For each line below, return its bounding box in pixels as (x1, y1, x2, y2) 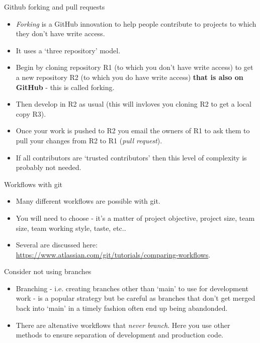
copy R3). (16, 108, 46, 119)
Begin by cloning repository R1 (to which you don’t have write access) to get (16, 62, 253, 72)
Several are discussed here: (16, 239, 98, 250)
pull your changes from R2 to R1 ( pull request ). (16, 135, 162, 145)
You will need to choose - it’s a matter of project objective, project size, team (16, 212, 255, 223)
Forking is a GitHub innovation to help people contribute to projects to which (16, 18, 256, 29)
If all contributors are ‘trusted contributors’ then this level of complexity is (16, 152, 247, 162)
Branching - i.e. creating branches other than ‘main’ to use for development (16, 283, 248, 293)
